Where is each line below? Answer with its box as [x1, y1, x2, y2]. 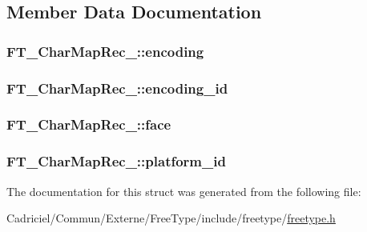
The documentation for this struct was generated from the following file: [6, 182, 361, 199]
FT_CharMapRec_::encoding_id [6, 78, 228, 98]
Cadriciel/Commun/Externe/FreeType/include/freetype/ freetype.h [6, 210, 336, 226]
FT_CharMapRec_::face [6, 114, 171, 134]
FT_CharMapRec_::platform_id [6, 151, 226, 171]
